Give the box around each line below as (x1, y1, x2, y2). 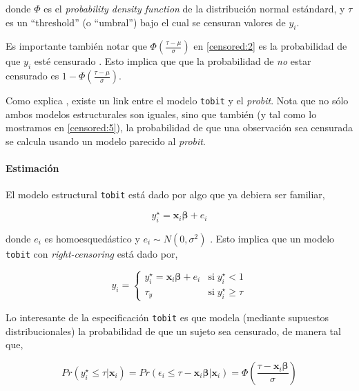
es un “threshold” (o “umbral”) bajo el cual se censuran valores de (6, 15, 286, 29)
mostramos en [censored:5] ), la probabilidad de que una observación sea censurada (6, 120, 353, 135)
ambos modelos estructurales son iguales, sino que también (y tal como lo (6, 106, 317, 121)
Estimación (6, 161, 59, 175)
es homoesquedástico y (44, 231, 140, 245)
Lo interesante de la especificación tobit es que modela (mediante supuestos (6, 309, 329, 324)
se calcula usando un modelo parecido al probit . (6, 134, 206, 149)
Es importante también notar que (6, 39, 147, 53)
